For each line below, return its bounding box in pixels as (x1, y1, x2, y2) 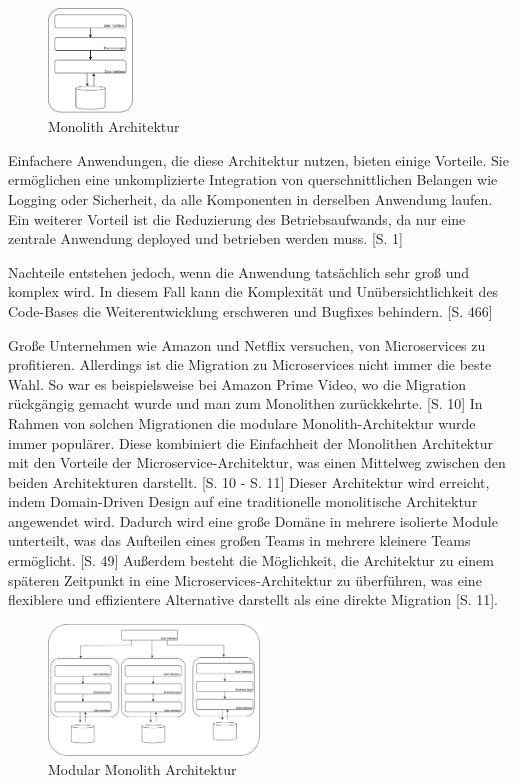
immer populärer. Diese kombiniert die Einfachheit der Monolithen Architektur (8, 432, 493, 453)
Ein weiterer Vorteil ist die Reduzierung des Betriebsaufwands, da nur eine (8, 208, 466, 229)
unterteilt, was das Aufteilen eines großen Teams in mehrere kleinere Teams (8, 530, 471, 551)
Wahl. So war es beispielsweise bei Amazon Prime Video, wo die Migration (8, 373, 466, 394)
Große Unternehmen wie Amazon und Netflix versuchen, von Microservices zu (8, 334, 486, 355)
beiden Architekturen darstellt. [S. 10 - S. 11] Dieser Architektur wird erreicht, (8, 471, 490, 492)
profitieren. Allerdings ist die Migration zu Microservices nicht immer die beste (8, 354, 492, 375)
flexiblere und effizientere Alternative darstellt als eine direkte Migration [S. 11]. (8, 589, 499, 610)
